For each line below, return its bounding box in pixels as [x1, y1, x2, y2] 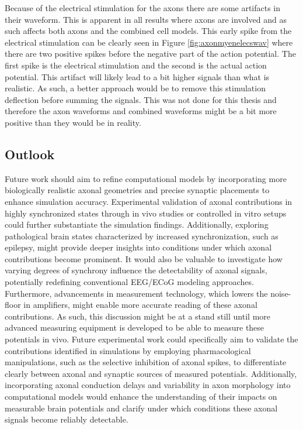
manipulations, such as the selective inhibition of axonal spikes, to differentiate [5, 356, 287, 368]
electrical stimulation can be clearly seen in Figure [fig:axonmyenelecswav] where [5, 36, 293, 48]
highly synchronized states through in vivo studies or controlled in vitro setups [5, 207, 287, 219]
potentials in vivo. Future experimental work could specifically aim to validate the [5, 333, 298, 345]
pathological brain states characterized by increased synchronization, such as [5, 229, 278, 242]
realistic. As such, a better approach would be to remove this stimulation [5, 82, 266, 94]
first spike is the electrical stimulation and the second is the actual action [5, 59, 267, 71]
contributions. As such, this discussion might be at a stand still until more [5, 310, 270, 322]
